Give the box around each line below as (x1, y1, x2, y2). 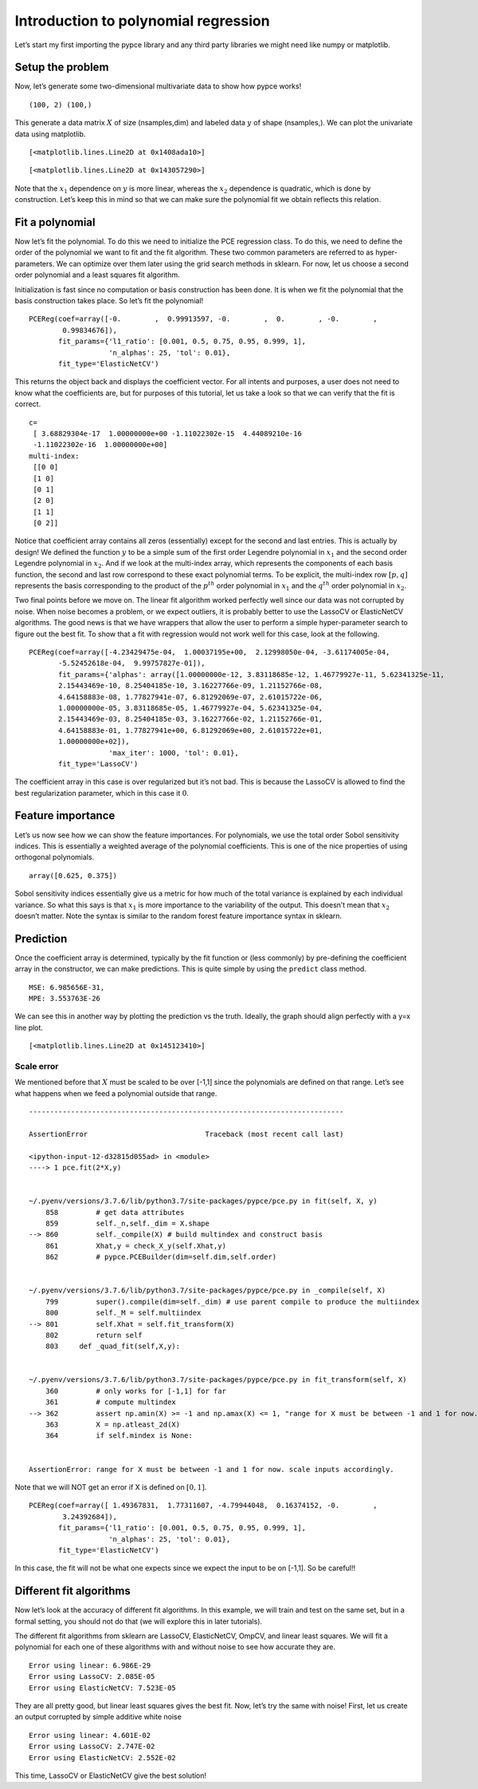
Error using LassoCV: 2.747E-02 (29, 1742, 155, 1751)
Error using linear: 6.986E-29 (29, 1660, 151, 1670)
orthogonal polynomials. (14, 853, 95, 862)
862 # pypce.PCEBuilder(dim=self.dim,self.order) (45, 1253, 277, 1261)
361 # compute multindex (45, 1398, 177, 1407)
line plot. (14, 1023, 44, 1032)
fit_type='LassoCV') (58, 759, 139, 768)
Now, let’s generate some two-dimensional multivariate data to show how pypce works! (14, 81, 302, 91)
